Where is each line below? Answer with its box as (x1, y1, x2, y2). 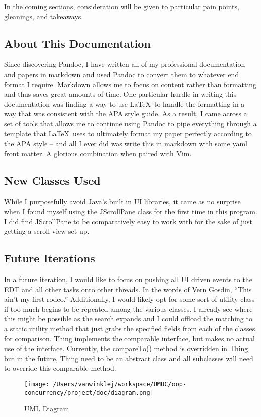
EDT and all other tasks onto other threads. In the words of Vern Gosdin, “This (4, 284, 252, 294)
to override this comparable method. (4, 363, 116, 373)
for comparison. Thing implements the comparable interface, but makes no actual (4, 333, 255, 343)
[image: (24, 381, 50, 388)
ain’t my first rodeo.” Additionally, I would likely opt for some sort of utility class (4, 294, 255, 304)
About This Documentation (4, 35, 151, 51)
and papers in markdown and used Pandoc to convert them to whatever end (4, 68, 239, 79)
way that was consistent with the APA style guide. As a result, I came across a (4, 108, 247, 119)
